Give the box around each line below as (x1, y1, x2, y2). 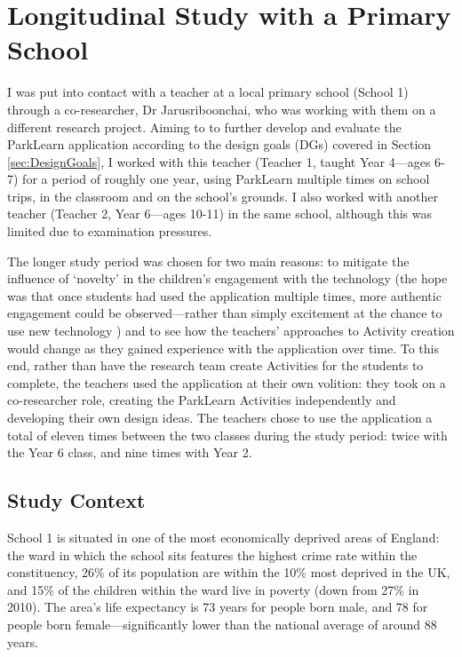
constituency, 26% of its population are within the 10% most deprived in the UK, (7, 563, 450, 582)
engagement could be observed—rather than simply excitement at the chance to (7, 304, 442, 322)
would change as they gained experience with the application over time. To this (7, 338, 439, 357)
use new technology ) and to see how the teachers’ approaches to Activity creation (7, 321, 455, 340)
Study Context (7, 487, 146, 514)
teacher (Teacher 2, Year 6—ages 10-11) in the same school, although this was (7, 204, 432, 223)
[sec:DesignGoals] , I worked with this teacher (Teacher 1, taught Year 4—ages (7, 152, 431, 170)
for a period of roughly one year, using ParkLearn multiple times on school (22, 170, 430, 188)
